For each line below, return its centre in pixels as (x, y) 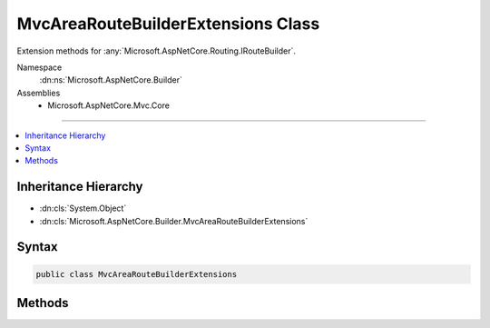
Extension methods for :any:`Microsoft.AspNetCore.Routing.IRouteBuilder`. (157, 51)
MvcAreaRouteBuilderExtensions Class (168, 24)
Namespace (39, 67)
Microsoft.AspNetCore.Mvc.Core (108, 105)
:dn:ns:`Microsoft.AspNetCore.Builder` (111, 80)
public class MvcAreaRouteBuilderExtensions (137, 274)
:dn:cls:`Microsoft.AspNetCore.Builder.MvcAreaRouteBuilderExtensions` (174, 221)
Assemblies (39, 93)
